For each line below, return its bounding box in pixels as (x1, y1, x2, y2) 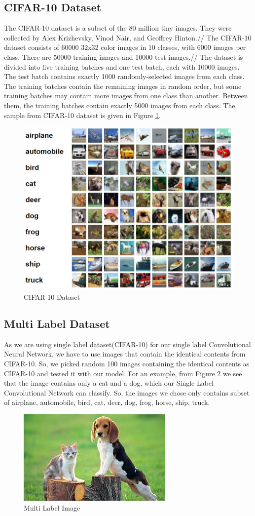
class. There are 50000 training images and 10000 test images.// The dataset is (4, 51, 243, 62)
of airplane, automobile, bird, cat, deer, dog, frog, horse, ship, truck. (4, 397, 210, 407)
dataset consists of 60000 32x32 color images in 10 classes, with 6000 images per (4, 42, 246, 52)
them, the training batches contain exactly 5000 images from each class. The (4, 100, 235, 110)
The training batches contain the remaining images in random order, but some (4, 80, 242, 91)
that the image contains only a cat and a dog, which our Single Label (4, 378, 214, 388)
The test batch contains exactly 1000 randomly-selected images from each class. (4, 71, 245, 81)
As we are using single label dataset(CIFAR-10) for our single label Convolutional (4, 339, 251, 349)
